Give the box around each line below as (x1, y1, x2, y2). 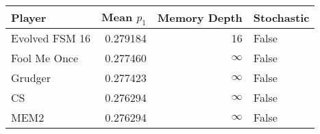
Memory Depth (157, 9, 243, 25)
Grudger (11, 70, 51, 86)
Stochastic (253, 9, 310, 25)
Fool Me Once (11, 50, 79, 66)
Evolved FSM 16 (11, 30, 91, 46)
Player (11, 9, 47, 25)
